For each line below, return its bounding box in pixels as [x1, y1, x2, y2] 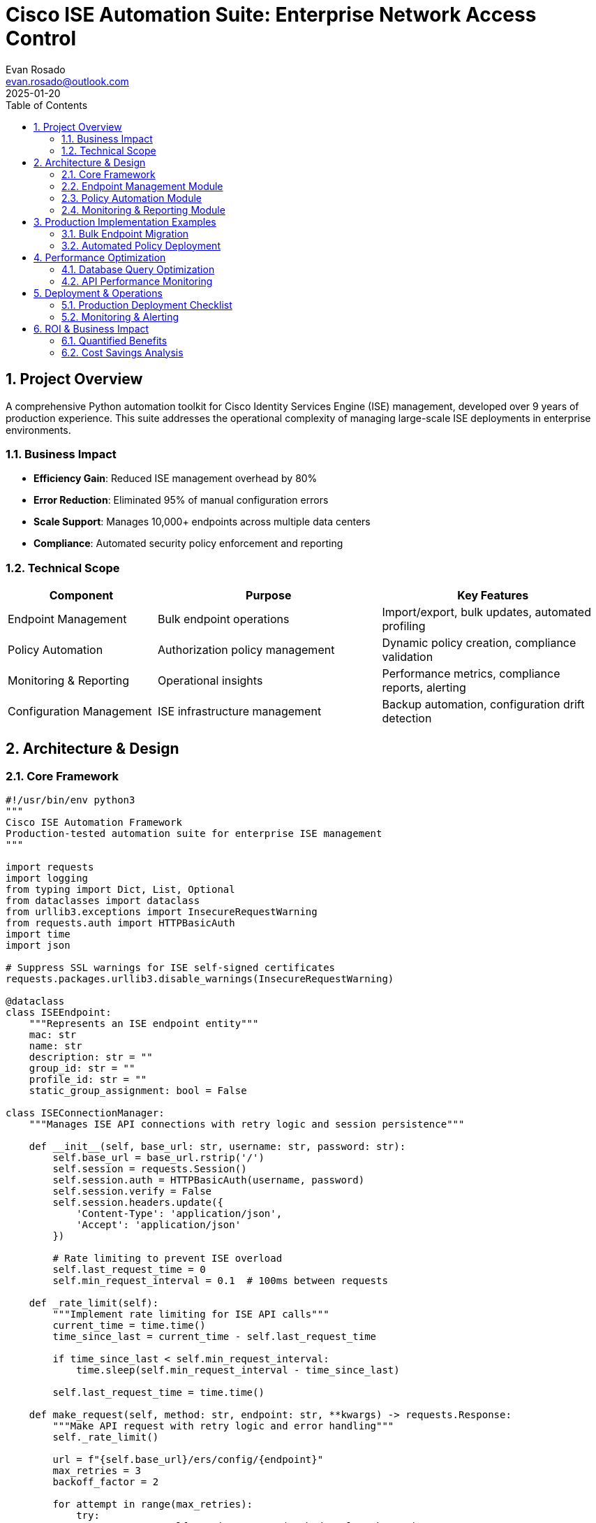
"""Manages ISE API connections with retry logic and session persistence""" [29, 1118, 465, 1130]
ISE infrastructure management [158, 704, 322, 719]
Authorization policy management [158, 643, 335, 657]
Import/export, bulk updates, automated [382, 605, 591, 620]
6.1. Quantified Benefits [61, 334, 167, 347]
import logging [6, 873, 89, 884]
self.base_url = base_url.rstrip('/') [52, 1152, 265, 1164]
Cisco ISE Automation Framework [6, 817, 182, 829]
